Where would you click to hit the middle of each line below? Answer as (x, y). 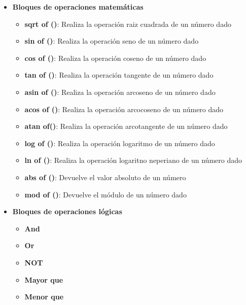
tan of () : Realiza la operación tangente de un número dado (119, 75)
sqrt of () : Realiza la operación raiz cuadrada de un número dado (128, 24)
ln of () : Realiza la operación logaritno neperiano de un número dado (133, 160)
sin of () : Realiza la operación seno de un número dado (112, 41)
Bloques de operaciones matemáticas (78, 7)
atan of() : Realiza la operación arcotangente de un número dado (126, 126)
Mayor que (44, 279)
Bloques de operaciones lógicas (67, 211)
